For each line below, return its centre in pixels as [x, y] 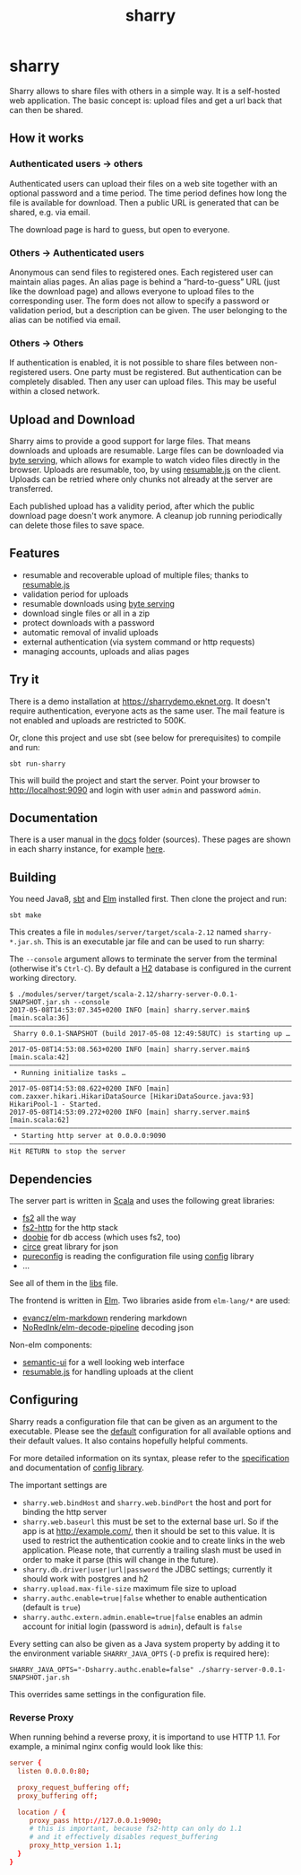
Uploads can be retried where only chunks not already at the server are [141, 479]
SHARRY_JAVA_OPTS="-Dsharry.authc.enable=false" [102, 1669]
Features [34, 553]
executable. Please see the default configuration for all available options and [150, 1431]
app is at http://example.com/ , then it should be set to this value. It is [149, 1530]
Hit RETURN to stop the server [68, 1152]
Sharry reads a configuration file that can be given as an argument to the [143, 1421]
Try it [24, 680]
